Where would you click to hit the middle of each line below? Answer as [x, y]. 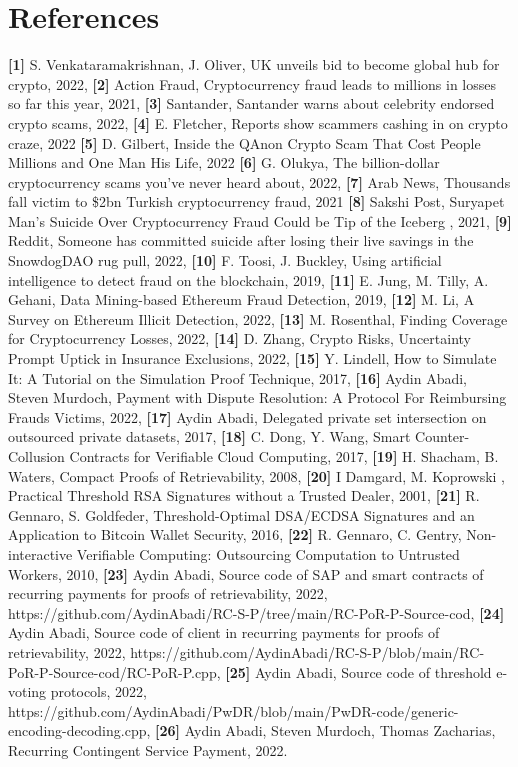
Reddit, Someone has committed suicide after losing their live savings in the [241, 240]
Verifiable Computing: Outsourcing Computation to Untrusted [268, 553]
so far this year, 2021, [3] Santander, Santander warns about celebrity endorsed [251, 103]
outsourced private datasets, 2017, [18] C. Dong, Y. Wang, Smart [209, 436]
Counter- [442, 436]
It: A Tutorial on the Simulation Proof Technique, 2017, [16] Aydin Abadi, [238, 377]
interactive [40, 553]
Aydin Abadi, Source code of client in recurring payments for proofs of [224, 632]
